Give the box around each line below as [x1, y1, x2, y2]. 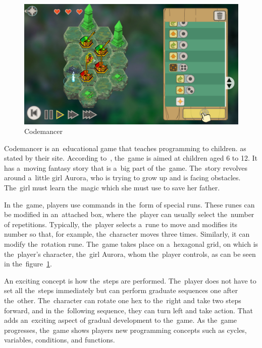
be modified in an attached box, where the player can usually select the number [4, 209, 254, 220]
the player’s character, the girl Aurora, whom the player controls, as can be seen [4, 248, 256, 259]
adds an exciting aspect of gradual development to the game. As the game [4, 315, 237, 325]
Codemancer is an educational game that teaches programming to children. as [4, 143, 246, 153]
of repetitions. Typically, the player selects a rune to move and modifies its [4, 219, 238, 229]
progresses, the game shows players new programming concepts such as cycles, [4, 324, 247, 335]
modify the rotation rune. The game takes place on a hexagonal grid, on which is [4, 239, 258, 249]
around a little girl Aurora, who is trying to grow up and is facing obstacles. [4, 172, 241, 183]
